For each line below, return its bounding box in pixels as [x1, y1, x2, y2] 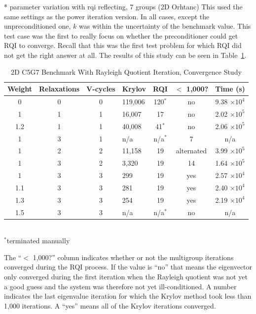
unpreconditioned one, [4, 21, 71, 31]
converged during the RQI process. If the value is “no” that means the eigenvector [4, 262, 253, 272]
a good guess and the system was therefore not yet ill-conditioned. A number [4, 281, 237, 291]
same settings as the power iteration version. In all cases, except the [4, 11, 210, 21]
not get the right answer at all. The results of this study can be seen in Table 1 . [4, 49, 247, 60]
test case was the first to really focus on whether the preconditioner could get [4, 30, 238, 41]
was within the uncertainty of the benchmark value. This [79, 21, 251, 31]
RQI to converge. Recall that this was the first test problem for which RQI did [4, 40, 242, 50]
